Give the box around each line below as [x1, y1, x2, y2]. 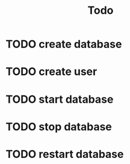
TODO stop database [5, 120, 113, 133]
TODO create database [5, 37, 122, 51]
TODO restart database [5, 147, 124, 161]
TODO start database [5, 93, 114, 106]
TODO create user [5, 65, 97, 79]
